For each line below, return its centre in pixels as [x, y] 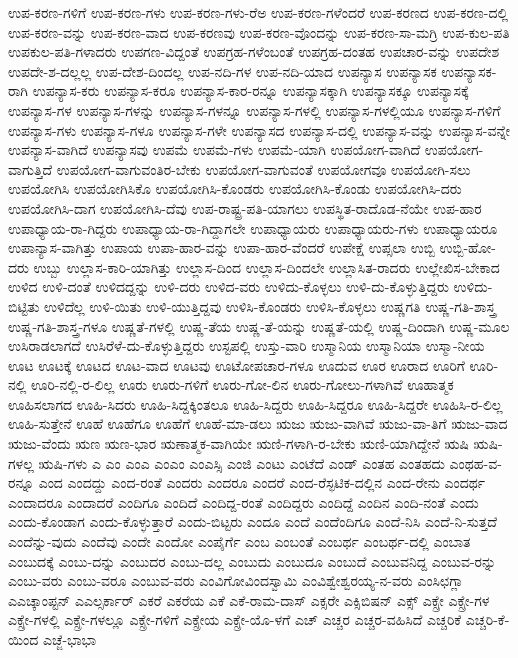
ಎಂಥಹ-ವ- [475, 462]
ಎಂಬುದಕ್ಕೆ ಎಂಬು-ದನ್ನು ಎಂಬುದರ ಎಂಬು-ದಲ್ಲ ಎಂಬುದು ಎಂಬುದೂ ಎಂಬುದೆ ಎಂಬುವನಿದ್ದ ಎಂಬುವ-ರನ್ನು [252, 560]
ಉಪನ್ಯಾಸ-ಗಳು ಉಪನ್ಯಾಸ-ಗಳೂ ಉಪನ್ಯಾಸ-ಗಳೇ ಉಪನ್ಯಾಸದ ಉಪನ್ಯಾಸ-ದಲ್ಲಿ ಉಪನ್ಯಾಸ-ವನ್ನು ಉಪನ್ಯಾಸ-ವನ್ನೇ [259, 129]
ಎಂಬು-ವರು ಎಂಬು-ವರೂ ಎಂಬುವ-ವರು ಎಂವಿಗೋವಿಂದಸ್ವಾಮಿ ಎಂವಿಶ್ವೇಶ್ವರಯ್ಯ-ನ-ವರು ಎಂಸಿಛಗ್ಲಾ [236, 580]
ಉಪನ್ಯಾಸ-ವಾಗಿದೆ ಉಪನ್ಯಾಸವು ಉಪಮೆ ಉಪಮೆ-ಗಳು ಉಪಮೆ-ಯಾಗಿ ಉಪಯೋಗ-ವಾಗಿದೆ [214, 149]
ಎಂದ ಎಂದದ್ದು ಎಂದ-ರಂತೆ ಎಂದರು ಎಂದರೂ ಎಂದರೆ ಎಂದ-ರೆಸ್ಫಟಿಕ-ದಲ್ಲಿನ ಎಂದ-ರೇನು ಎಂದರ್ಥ [262, 482]
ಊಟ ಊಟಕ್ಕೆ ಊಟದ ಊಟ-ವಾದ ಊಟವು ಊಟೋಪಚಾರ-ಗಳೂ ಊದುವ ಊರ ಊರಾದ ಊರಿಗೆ [236, 364]
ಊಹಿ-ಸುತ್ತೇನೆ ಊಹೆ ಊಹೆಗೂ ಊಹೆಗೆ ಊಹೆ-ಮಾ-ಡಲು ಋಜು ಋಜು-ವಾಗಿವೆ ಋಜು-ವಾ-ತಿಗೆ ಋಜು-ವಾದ [258, 423]
